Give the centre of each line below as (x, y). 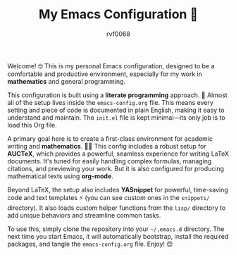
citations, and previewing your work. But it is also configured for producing (116, 168)
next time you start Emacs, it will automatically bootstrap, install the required (118, 236)
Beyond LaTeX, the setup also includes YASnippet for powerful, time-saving (118, 189)
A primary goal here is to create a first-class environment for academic (110, 138)
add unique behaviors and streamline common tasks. (84, 215)
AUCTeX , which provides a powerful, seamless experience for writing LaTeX (118, 154)
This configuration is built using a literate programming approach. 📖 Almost (117, 95)
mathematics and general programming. (66, 81)
